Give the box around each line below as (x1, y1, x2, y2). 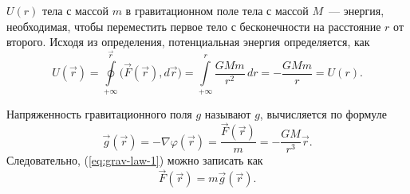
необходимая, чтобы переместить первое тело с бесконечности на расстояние (6, 17, 381, 34)
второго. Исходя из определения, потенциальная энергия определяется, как (6, 33, 370, 50)
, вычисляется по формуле (259, 105, 387, 122)
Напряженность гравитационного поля (6, 105, 192, 122)
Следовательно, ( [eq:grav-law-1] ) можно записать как (6, 152, 263, 169)
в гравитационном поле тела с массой (125, 2, 309, 18)
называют (204, 105, 251, 122)
